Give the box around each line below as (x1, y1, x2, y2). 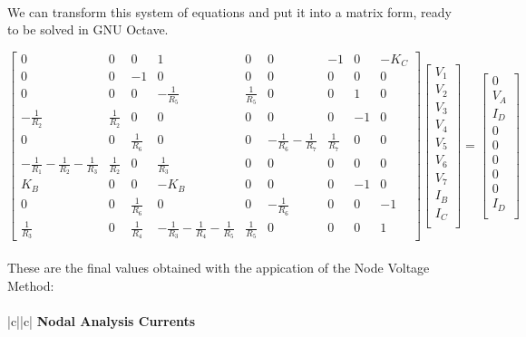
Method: (7, 275, 54, 294)
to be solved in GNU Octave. (7, 20, 169, 39)
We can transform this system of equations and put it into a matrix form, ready (7, 2, 452, 21)
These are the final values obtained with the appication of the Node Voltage (7, 258, 430, 277)
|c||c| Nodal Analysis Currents (7, 311, 196, 330)
